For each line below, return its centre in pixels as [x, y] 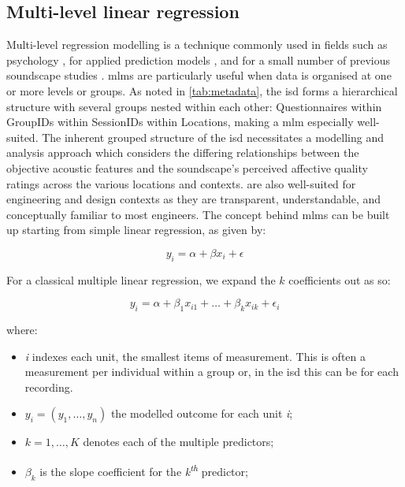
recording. [49, 387]
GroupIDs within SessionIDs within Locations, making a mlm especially [180, 122]
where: [22, 330]
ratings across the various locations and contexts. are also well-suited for [181, 183]
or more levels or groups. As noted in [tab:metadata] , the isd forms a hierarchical [202, 90]
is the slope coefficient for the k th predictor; [144, 470]
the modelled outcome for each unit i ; [202, 413]
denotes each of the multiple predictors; [178, 442]
